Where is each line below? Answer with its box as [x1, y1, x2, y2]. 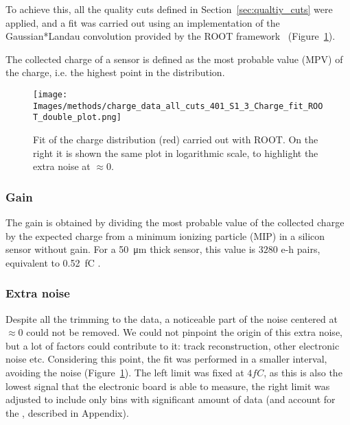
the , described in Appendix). [5, 405, 129, 420]
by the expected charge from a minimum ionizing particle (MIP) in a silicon [5, 228, 325, 243]
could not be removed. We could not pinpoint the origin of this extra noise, [26, 325, 342, 339]
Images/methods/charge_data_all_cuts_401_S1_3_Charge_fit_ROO [33, 101, 323, 111]
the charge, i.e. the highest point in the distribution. [5, 65, 225, 80]
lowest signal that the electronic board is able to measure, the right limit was [5, 378, 330, 393]
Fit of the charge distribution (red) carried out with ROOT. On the [33, 132, 318, 146]
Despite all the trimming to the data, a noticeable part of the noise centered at [5, 311, 338, 326]
